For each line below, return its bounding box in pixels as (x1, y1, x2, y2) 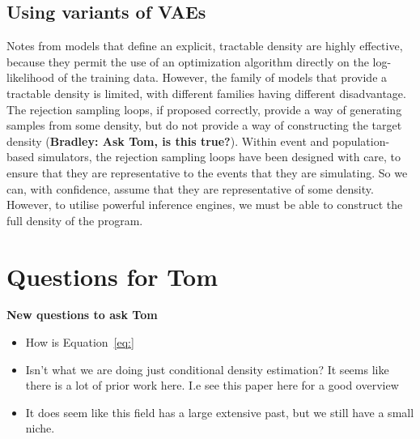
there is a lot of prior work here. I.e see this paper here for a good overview (25, 377, 399, 394)
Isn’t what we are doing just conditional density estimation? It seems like (25, 360, 389, 377)
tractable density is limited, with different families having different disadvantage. (6, 84, 406, 101)
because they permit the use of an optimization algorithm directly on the (6, 53, 369, 70)
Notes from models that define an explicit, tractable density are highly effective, (6, 37, 403, 54)
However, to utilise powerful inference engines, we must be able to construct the (6, 196, 403, 213)
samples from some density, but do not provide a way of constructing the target (6, 117, 402, 134)
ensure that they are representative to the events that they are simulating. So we (6, 164, 408, 181)
